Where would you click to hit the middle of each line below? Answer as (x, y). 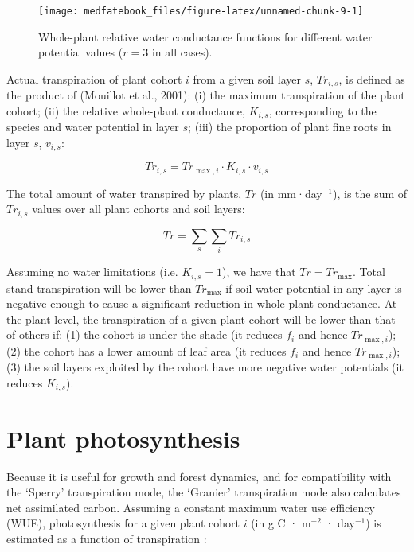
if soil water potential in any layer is (314, 288)
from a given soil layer (247, 78)
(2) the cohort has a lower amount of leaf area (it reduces (146, 350)
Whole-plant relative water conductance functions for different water (205, 36)
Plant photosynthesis (123, 438)
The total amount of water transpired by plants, (124, 193)
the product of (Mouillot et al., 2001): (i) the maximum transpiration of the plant (206, 95)
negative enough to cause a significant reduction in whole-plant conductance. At (202, 303)
